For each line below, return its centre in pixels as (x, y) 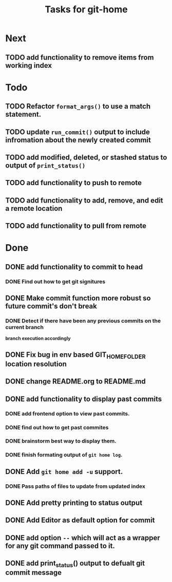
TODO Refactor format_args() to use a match (78, 106)
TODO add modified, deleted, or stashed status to (86, 157)
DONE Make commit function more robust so (78, 298)
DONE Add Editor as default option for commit (80, 520)
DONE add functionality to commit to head (74, 267)
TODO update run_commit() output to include (78, 132)
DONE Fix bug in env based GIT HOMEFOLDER (76, 355)
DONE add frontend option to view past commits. (68, 413)
